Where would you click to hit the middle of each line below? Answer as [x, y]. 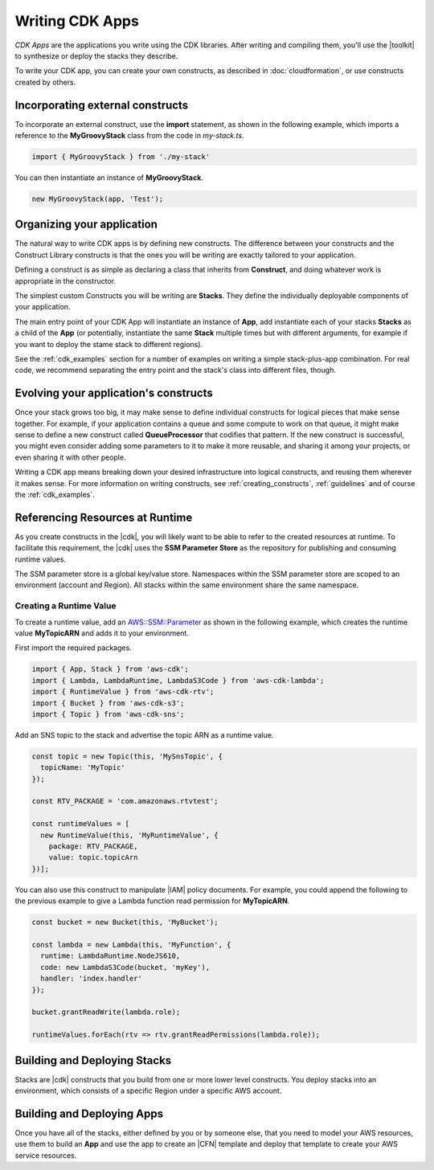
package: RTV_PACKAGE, [93, 847]
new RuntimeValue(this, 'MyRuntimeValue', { [129, 835]
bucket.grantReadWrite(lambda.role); [106, 1012]
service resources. [46, 1155]
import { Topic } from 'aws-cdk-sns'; [108, 714]
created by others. [45, 82]
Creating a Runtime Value [66, 606]
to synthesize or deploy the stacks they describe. [96, 55]
